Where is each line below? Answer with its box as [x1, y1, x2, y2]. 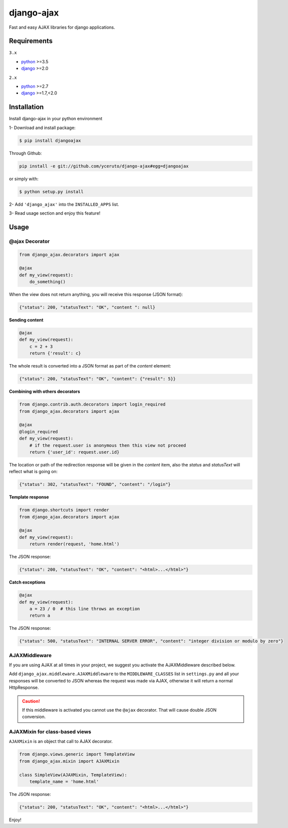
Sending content [9, 317, 44, 323]
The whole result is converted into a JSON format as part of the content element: [9, 363, 171, 369]
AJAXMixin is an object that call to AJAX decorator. [9, 738, 113, 744]
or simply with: [9, 176, 39, 182]
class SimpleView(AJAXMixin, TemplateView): [19, 772, 127, 777]
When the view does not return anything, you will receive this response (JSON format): [9, 292, 183, 297]
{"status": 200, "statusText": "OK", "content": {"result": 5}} [19, 376, 176, 382]
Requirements [9, 37, 53, 45]
